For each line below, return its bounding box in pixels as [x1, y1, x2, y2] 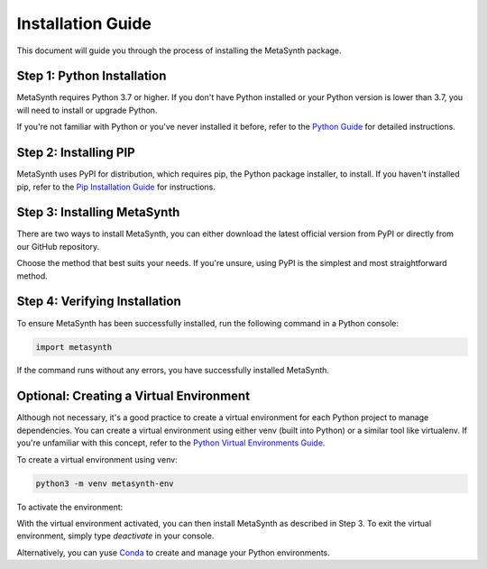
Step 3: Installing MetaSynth [16, 205, 180, 220]
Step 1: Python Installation [16, 69, 167, 84]
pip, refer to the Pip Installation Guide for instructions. [16, 181, 216, 192]
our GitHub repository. [16, 241, 100, 252]
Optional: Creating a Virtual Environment [16, 389, 251, 404]
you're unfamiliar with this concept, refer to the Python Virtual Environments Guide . [16, 437, 326, 448]
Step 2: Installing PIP [16, 145, 135, 161]
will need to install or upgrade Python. [16, 105, 158, 115]
